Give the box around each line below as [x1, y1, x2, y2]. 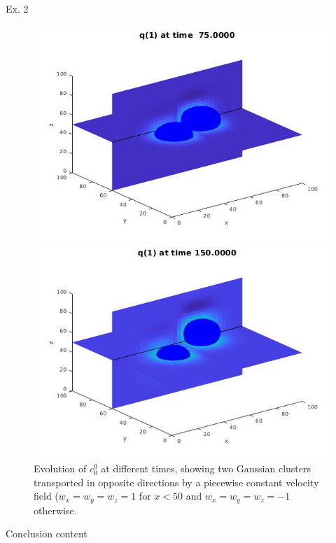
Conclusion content [6, 526, 87, 541]
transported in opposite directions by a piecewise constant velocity [34, 474, 319, 489]
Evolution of [34, 461, 87, 476]
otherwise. [34, 502, 77, 517]
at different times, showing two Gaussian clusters [101, 461, 311, 476]
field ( [34, 488, 59, 503]
